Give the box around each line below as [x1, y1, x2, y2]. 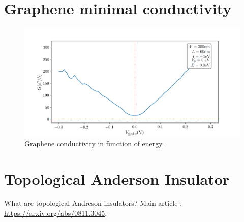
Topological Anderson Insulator [4, 168, 230, 189]
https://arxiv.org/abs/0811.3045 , [4, 208, 107, 218]
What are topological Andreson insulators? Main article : [4, 198, 182, 208]
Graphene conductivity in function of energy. [24, 138, 164, 149]
